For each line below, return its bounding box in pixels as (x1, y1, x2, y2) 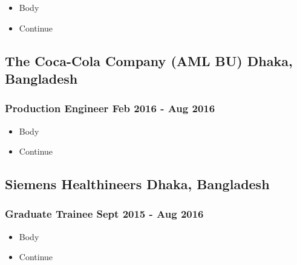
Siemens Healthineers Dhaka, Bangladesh (5, 175, 270, 193)
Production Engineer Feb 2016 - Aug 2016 (5, 101, 215, 116)
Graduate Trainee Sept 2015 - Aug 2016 (5, 206, 204, 221)
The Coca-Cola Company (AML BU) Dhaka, (5, 51, 293, 70)
